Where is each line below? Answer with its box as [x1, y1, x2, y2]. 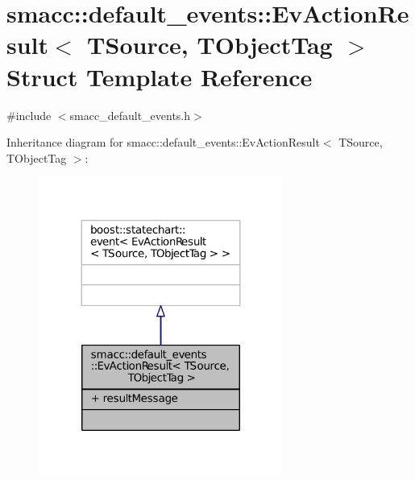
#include [6, 106, 52, 123]
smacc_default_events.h [69, 106, 191, 123]
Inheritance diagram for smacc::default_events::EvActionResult [6, 134, 320, 151]
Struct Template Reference [6, 60, 313, 93]
